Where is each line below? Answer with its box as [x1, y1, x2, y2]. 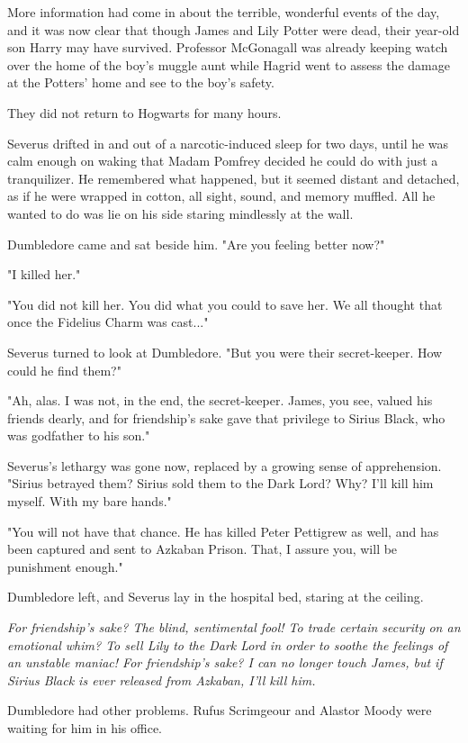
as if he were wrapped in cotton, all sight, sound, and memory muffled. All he [7, 186, 436, 205]
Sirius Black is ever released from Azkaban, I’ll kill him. [7, 670, 316, 689]
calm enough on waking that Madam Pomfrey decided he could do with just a [7, 151, 438, 170]
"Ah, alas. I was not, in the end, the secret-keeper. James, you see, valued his [7, 391, 433, 410]
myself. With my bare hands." [7, 492, 172, 511]
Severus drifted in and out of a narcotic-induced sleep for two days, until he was [7, 133, 449, 152]
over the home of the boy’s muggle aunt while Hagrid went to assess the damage [7, 55, 450, 74]
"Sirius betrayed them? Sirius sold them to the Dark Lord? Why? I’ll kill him [7, 474, 434, 493]
